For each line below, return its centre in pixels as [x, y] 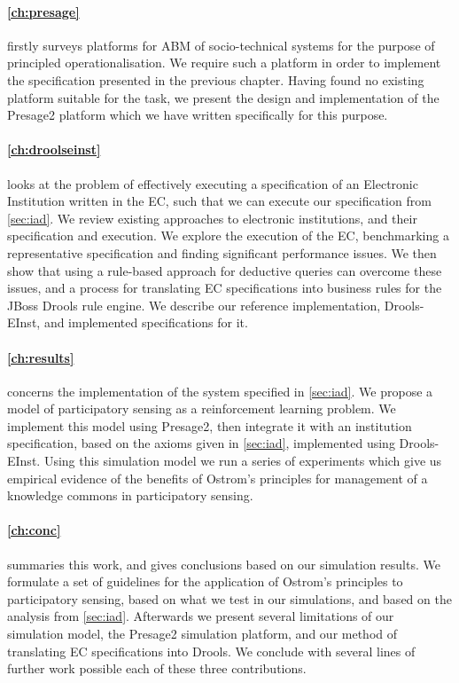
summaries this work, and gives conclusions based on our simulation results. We [224, 564]
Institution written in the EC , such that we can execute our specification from [219, 201]
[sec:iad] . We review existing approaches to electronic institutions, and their [212, 218]
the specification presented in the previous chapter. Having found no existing [216, 79]
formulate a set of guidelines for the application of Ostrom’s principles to [205, 581]
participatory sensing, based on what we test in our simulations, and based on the [229, 598]
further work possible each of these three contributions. [157, 668]
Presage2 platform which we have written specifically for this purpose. [198, 115]
